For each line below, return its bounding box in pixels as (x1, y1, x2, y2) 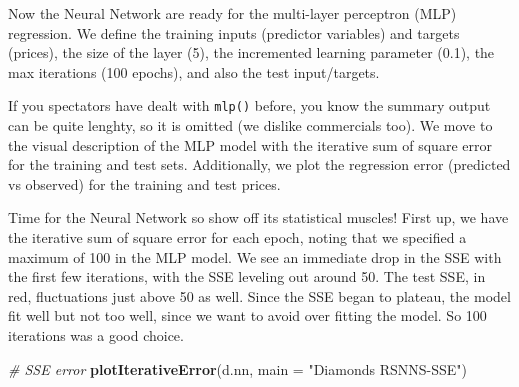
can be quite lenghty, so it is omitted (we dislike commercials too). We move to (8, 115, 493, 136)
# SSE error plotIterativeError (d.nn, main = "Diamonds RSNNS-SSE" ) (8, 358, 467, 379)
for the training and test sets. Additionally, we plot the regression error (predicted (8, 154, 511, 175)
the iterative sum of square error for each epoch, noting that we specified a (8, 227, 467, 247)
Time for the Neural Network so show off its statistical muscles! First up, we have (8, 207, 509, 228)
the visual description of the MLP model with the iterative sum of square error (8, 134, 492, 155)
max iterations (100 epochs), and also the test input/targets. (8, 61, 380, 82)
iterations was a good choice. (8, 324, 184, 345)
